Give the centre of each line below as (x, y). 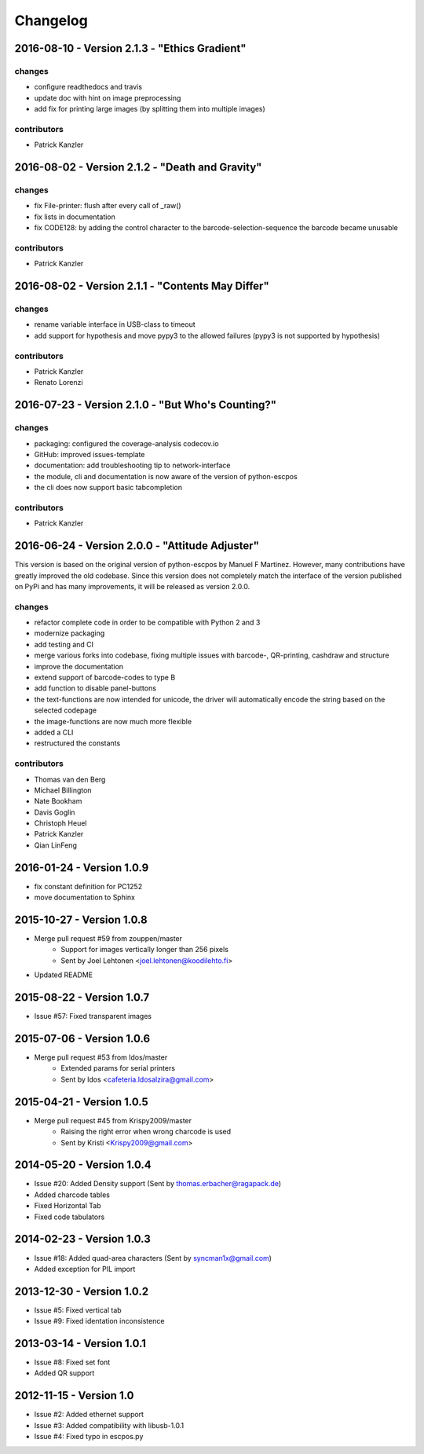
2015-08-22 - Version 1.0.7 (82, 998)
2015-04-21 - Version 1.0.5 (81, 1102)
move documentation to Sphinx (85, 897)
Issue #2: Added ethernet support (89, 1415)
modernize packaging (69, 633)
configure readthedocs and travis (88, 87)
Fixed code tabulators (69, 1217)
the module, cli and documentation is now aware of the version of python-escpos (166, 476)
